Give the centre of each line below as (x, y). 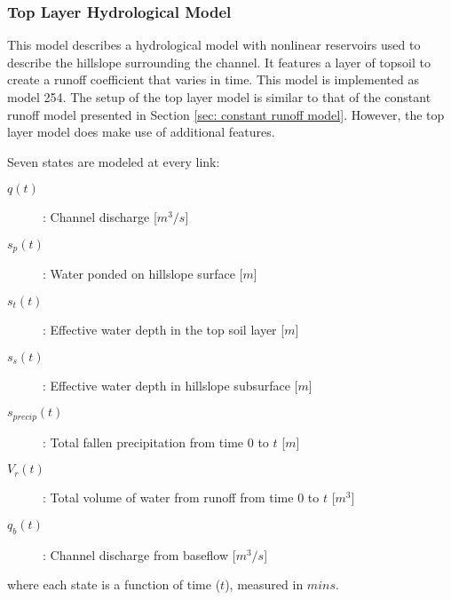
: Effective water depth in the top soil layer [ (164, 330)
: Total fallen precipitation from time (143, 442)
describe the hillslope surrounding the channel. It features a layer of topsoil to (219, 62)
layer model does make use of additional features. (141, 132)
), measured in (264, 584)
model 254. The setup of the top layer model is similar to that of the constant (219, 97)
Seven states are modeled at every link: (114, 161)
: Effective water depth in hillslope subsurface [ (170, 385)
